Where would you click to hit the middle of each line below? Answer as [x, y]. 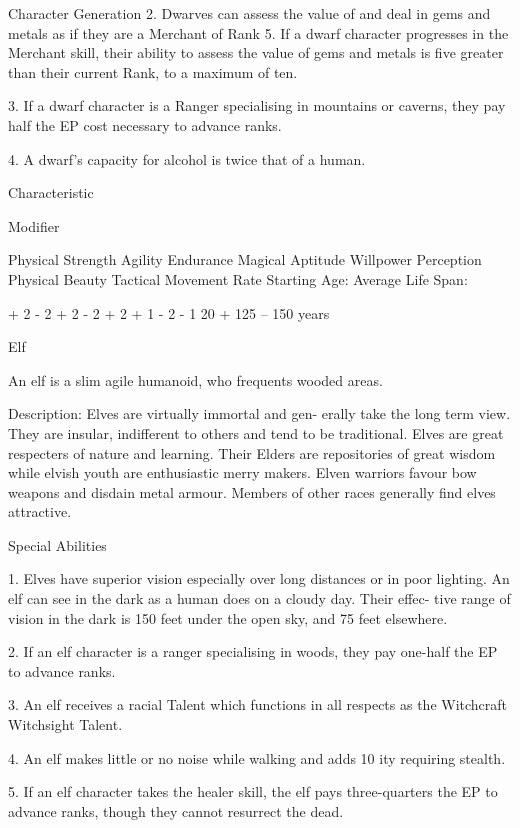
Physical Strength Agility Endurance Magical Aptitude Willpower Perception [245, 259]
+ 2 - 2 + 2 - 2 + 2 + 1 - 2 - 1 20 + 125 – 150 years [169, 312]
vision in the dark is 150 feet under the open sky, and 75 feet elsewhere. [228, 617]
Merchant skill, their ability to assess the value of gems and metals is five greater [256, 52]
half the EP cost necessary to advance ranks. [145, 124]
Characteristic [51, 192]
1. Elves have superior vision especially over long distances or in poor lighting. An [259, 578]
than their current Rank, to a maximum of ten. [153, 71]
